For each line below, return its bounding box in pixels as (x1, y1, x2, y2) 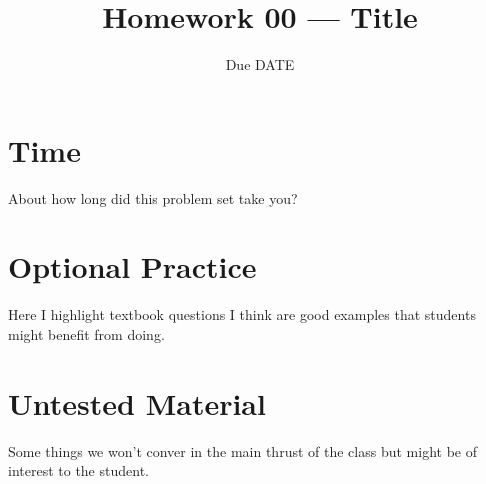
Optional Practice (8, 246, 257, 287)
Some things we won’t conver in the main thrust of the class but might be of (8, 440, 477, 461)
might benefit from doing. (8, 323, 165, 344)
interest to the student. (8, 460, 149, 481)
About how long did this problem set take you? (8, 187, 298, 208)
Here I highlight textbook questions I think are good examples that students (8, 304, 476, 325)
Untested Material (8, 382, 266, 423)
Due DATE (225, 54, 295, 75)
